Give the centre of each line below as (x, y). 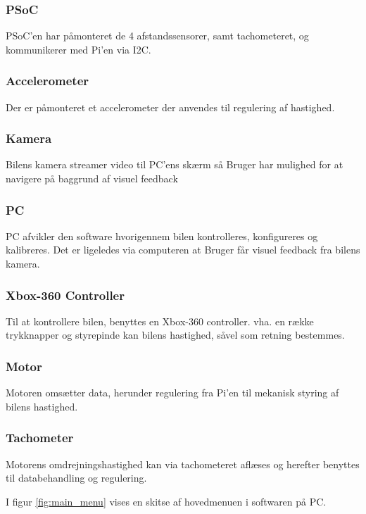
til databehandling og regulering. (76, 478)
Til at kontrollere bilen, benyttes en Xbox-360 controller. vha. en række (160, 321)
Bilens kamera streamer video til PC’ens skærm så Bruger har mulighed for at (175, 164)
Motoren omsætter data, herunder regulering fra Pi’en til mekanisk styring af (172, 393)
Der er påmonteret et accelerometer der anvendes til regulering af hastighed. (170, 107)
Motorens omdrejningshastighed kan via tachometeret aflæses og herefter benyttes (183, 464)
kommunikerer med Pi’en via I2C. (78, 49)
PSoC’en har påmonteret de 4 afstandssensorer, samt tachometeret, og (157, 36)
